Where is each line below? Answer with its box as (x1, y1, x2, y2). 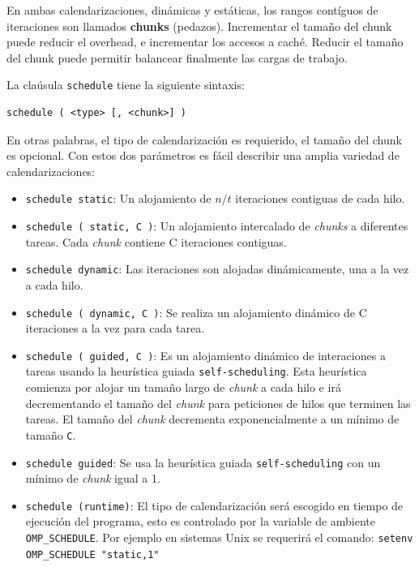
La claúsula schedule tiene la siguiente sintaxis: (6, 76, 245, 93)
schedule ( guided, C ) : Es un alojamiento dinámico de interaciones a (25, 346, 386, 363)
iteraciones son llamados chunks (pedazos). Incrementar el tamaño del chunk (6, 17, 392, 34)
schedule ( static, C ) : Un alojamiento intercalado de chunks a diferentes (25, 217, 408, 234)
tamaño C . (25, 426, 76, 443)
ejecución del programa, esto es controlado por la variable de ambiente (25, 513, 376, 530)
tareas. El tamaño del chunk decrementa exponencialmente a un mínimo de (25, 410, 400, 427)
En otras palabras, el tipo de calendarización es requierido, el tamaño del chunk (6, 131, 402, 148)
